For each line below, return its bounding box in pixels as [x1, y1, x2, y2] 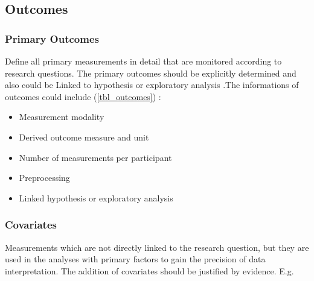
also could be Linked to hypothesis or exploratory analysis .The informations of [5, 78, 299, 91]
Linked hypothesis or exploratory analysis [19, 191, 173, 204]
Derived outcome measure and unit [19, 130, 149, 143]
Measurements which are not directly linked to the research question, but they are [5, 241, 309, 253]
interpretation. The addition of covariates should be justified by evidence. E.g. [5, 264, 294, 277]
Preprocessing [19, 171, 70, 184]
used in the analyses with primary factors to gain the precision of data [5, 253, 266, 265]
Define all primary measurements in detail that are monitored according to [5, 55, 282, 67]
